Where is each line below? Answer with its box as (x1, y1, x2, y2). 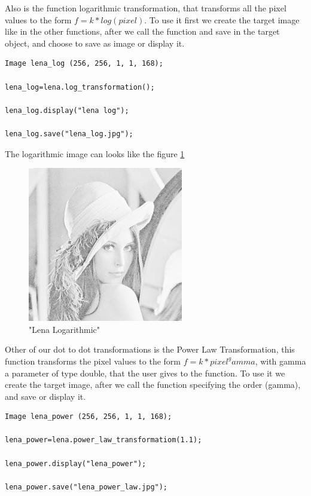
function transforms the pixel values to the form (5, 354, 181, 367)
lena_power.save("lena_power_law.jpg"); (5, 482, 168, 491)
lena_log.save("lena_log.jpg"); (5, 129, 133, 138)
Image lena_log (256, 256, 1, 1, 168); (5, 59, 163, 68)
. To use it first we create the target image (144, 13, 300, 26)
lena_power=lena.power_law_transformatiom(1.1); (5, 436, 202, 445)
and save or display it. (5, 390, 86, 402)
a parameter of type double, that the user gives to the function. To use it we (5, 366, 285, 379)
